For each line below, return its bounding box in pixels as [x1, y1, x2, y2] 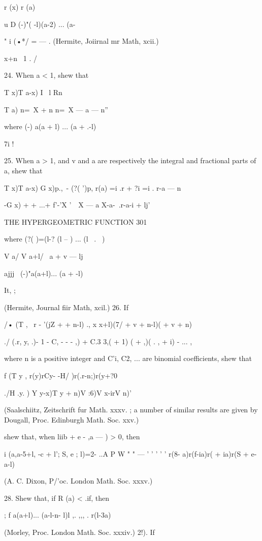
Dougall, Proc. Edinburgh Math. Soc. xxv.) [4, 414, 139, 425]
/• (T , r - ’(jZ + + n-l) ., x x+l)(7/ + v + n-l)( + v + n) [4, 319, 192, 329]
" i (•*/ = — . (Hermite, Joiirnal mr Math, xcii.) [4, 36, 159, 46]
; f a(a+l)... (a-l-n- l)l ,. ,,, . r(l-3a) [4, 509, 111, 520]
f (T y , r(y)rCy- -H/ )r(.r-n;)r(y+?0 [4, 370, 118, 381]
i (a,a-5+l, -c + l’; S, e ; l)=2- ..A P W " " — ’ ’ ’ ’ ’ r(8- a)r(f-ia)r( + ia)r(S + [4, 448, 249, 459]
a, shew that [4, 165, 43, 175]
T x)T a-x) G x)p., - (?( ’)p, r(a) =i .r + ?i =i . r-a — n [4, 182, 181, 193]
